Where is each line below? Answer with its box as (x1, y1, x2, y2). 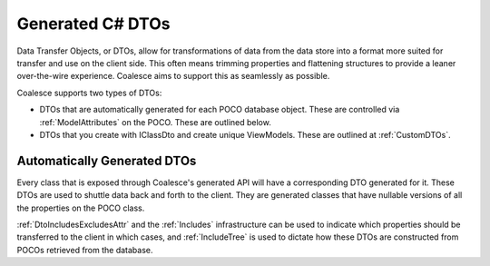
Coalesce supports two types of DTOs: (16, 87, 162, 98)
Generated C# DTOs (16, 14, 171, 34)
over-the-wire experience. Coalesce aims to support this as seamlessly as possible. (16, 71, 330, 82)
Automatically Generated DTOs (16, 153, 197, 168)
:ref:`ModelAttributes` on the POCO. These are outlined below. (39, 116, 271, 127)
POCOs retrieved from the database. (16, 244, 153, 255)
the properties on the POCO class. (16, 202, 145, 213)
